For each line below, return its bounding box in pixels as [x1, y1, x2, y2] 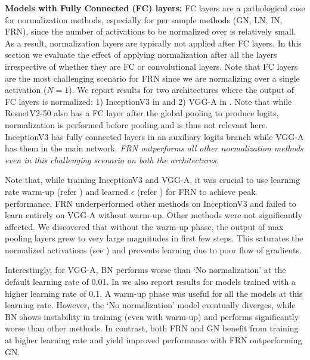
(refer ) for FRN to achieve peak [137, 185, 256, 197]
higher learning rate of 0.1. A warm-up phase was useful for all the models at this [5, 287, 303, 299]
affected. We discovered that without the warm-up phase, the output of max [5, 220, 284, 232]
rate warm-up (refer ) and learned [5, 185, 129, 197]
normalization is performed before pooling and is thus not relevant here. [5, 118, 268, 131]
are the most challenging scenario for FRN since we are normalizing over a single [5, 72, 300, 84]
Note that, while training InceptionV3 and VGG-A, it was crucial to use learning [5, 173, 300, 186]
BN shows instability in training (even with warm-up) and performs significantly [5, 310, 299, 322]
